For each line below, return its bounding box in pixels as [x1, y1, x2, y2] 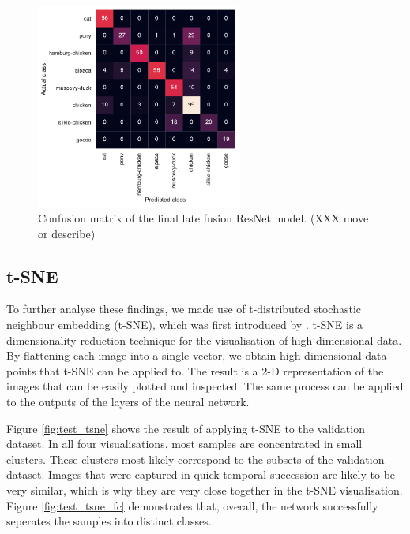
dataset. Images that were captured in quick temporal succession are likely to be [6, 466, 396, 483]
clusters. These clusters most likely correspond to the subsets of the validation [6, 450, 385, 467]
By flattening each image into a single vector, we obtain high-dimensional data [6, 347, 387, 364]
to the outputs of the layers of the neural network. [6, 393, 250, 409]
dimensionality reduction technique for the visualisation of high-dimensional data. [6, 331, 402, 348]
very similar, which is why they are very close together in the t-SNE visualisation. [6, 481, 403, 498]
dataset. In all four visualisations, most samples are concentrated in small [6, 435, 363, 452]
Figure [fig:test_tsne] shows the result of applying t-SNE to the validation [6, 420, 365, 436]
